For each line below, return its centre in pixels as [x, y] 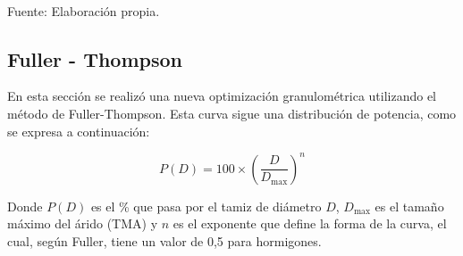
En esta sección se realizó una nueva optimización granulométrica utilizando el [222, 96]
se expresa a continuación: [79, 131]
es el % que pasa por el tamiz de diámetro [206, 206]
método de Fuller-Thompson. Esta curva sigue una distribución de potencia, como [232, 113]
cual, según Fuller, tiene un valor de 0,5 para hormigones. [164, 240]
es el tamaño [409, 206]
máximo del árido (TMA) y [83, 223]
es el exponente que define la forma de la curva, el [310, 223]
